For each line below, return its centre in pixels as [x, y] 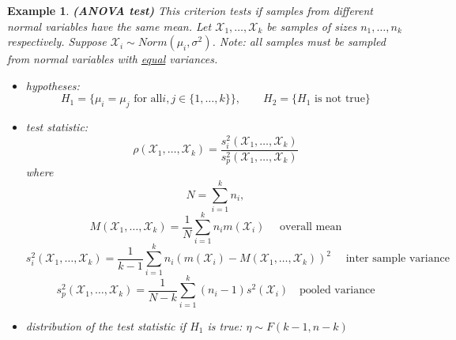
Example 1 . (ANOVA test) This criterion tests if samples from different [190, 10]
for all [148, 99]
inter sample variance [398, 259]
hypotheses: [53, 85]
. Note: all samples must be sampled [299, 42]
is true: [225, 325]
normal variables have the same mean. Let [109, 26]
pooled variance [337, 291]
